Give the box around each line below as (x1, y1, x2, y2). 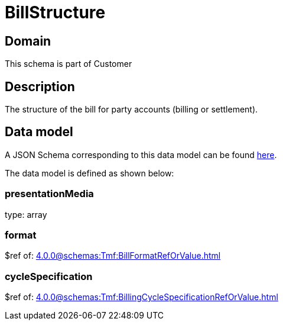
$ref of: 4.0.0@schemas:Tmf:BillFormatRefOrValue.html (5, 250, 221, 261)
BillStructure (5, 2, 106, 22)
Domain (5, 33, 51, 49)
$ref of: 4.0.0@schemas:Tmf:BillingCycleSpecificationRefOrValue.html (5, 292, 278, 303)
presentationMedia (5, 188, 94, 200)
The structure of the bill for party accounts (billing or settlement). (5, 104, 258, 115)
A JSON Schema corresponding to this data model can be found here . (5, 149, 277, 160)
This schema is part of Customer (5, 59, 132, 69)
